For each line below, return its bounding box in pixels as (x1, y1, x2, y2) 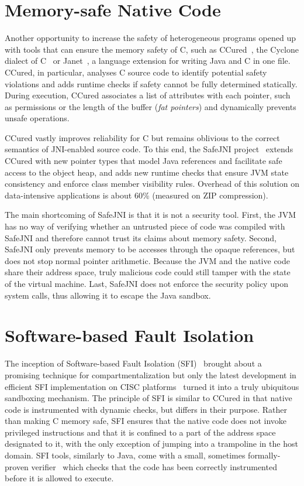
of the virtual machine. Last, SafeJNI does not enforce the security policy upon (5, 278, 288, 289)
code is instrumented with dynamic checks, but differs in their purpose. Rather (5, 403, 287, 415)
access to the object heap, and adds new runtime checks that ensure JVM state (5, 166, 289, 178)
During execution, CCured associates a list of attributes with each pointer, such (5, 89, 291, 101)
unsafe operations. (5, 112, 70, 124)
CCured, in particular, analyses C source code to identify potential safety (5, 66, 267, 78)
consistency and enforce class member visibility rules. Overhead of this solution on (5, 177, 299, 190)
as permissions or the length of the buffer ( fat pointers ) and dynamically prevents (5, 100, 296, 112)
